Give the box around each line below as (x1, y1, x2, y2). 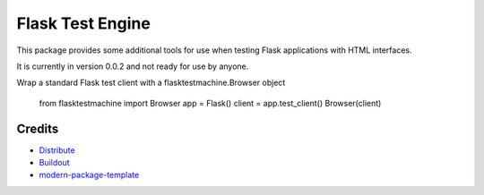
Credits (16, 121, 59, 136)
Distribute (39, 144, 75, 156)
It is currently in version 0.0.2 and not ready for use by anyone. (16, 61, 249, 72)
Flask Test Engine (16, 13, 151, 33)
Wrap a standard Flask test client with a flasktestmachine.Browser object (16, 77, 286, 89)
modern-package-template (39, 170, 140, 181)
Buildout (39, 157, 71, 168)
